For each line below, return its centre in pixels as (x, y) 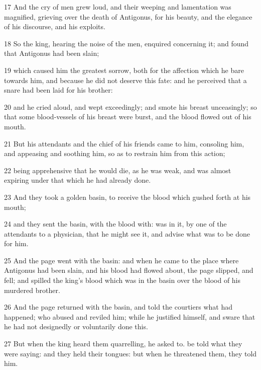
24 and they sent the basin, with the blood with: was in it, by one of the (115, 224)
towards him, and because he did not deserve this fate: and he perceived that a (125, 80)
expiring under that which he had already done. (78, 180)
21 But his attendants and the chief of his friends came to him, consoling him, (124, 143)
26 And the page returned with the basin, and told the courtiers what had (118, 307)
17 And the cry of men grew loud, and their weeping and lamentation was (118, 7)
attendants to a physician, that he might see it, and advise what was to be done (127, 233)
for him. (16, 243)
